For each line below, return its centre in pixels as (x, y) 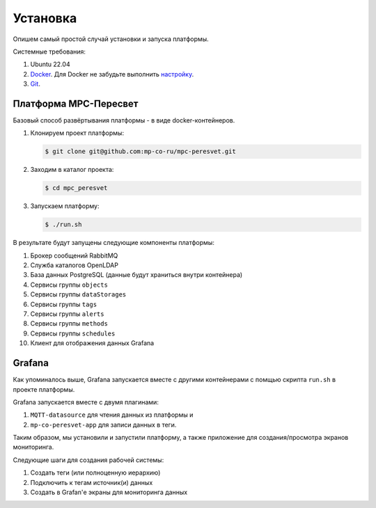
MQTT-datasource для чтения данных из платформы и (112, 415)
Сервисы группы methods (69, 324)
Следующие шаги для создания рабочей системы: (88, 460)
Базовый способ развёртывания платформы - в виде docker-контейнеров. (124, 120)
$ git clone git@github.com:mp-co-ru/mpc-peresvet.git (140, 152)
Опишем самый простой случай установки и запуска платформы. (111, 39)
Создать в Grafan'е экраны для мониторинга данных (109, 492)
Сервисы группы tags (64, 304)
